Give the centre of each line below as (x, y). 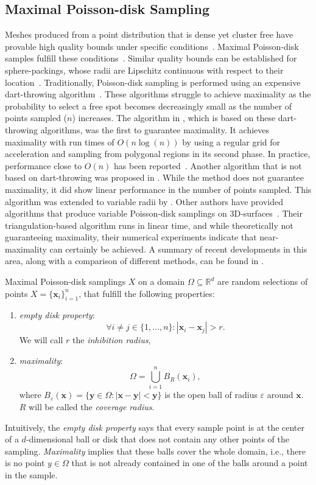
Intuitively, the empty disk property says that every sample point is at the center (155, 427)
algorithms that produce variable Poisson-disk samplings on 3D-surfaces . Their (154, 213)
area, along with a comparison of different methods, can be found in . (134, 261)
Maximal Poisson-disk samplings (65, 281)
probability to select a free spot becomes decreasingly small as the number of (149, 106)
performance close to (44, 165)
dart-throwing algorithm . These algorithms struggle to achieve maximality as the (158, 94)
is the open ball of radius (211, 395)
